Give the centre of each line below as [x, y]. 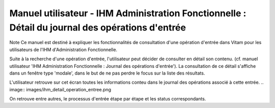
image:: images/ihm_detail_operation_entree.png [60, 89]
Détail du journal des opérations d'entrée [98, 27]
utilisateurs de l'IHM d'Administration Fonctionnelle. [63, 49]
